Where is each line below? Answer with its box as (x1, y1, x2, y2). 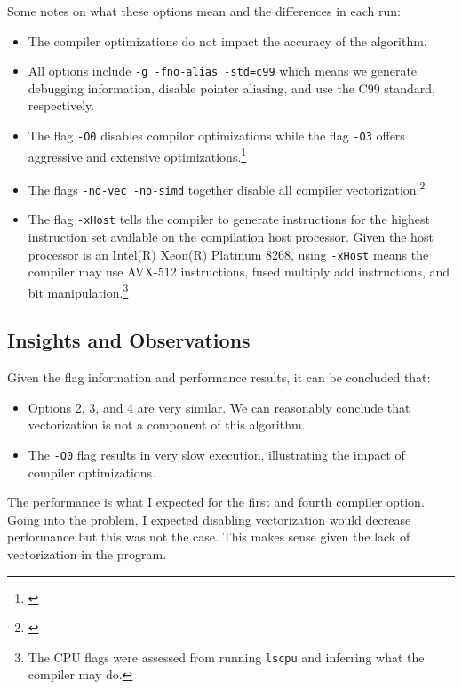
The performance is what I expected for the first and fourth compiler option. (7, 493, 425, 511)
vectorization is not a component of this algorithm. (28, 415, 306, 434)
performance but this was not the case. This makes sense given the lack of (7, 527, 410, 546)
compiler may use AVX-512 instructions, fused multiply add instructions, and (28, 262, 450, 281)
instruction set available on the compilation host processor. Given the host (28, 227, 434, 245)
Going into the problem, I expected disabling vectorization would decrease (7, 509, 411, 528)
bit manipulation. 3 (28, 280, 129, 301)
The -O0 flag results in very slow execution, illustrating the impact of (28, 445, 405, 463)
